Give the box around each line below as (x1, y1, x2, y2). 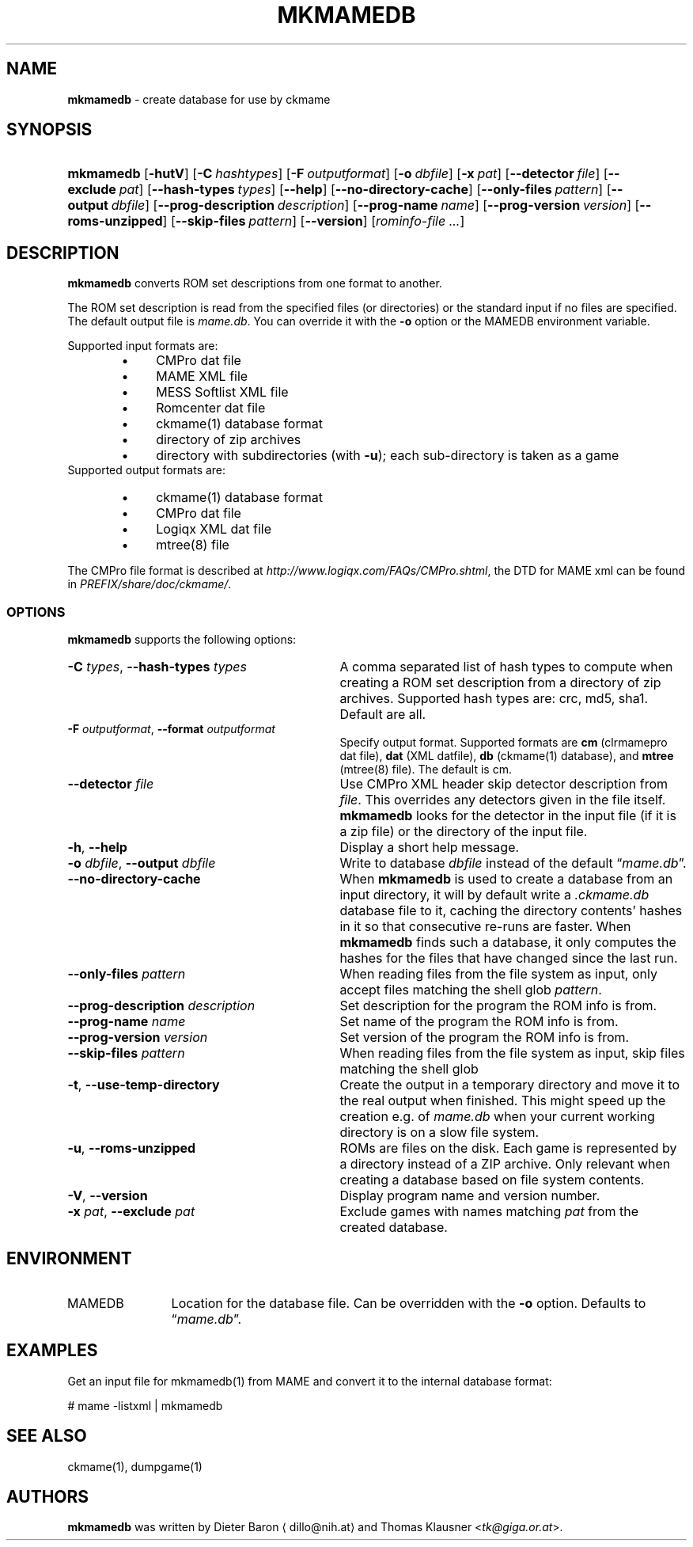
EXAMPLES (6, 1340, 98, 1361)
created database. (339, 1219, 448, 1236)
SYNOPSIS (6, 120, 93, 140)
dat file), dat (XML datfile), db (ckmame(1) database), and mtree (339, 749, 674, 763)
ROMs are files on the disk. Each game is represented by (339, 1140, 677, 1157)
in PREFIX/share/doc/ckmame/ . (67, 577, 232, 591)
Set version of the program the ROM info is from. (339, 1029, 630, 1046)
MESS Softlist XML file (156, 384, 289, 401)
